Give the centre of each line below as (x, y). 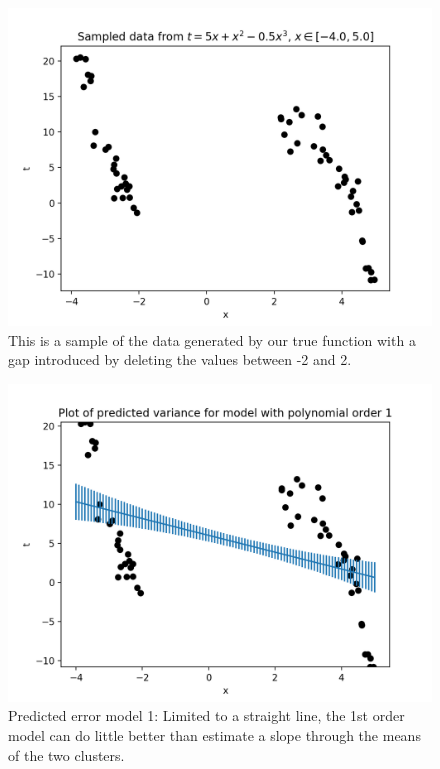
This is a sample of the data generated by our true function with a (212, 339)
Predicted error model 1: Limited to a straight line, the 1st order (206, 715)
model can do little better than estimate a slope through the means (214, 734)
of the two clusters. (66, 754)
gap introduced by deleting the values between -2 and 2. (180, 359)
